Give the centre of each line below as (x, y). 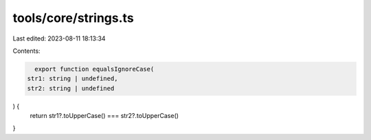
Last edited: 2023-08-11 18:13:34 (59, 38)
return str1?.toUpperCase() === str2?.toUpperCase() (104, 116)
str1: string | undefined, (72, 79)
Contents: (26, 51)
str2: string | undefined (71, 88)
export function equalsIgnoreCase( (94, 69)
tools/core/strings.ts (73, 18)
